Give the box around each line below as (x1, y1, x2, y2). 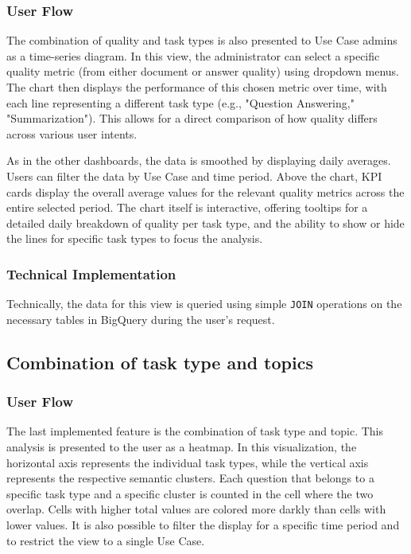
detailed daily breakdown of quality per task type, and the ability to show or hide (6, 214, 405, 231)
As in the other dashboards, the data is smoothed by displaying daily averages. (6, 152, 391, 169)
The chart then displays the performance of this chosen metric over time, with (6, 79, 387, 95)
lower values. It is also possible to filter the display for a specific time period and (6, 516, 400, 533)
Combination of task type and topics (6, 349, 313, 374)
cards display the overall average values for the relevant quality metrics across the (6, 183, 405, 200)
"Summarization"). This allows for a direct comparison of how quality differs (6, 110, 378, 127)
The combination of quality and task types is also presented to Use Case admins (6, 32, 397, 49)
